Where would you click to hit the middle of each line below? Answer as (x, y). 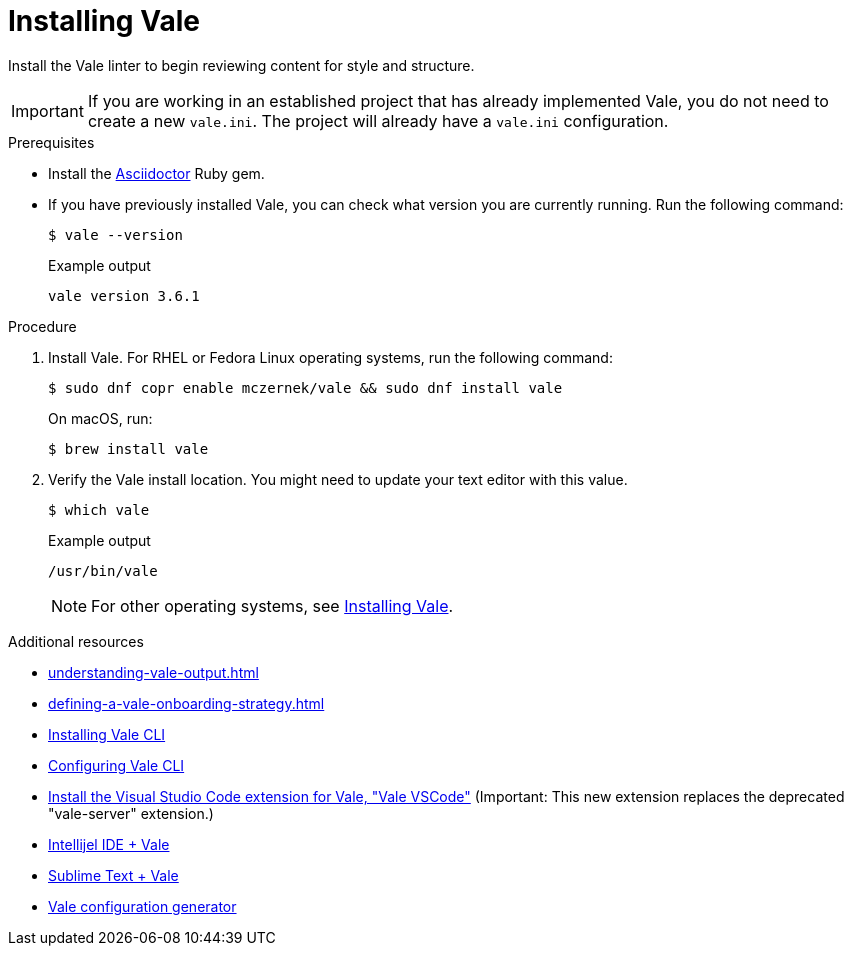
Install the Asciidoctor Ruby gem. (156, 173)
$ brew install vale (128, 448)
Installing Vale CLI (107, 734)
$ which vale (99, 509)
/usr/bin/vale (103, 570)
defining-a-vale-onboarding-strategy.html (186, 703)
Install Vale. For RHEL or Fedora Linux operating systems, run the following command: (330, 357)
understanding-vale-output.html (153, 672)
